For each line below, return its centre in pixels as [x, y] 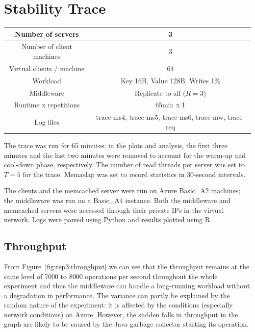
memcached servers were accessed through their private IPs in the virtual [114, 210]
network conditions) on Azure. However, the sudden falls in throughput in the [121, 314]
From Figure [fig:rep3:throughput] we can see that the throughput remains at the [127, 266]
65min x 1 [170, 105]
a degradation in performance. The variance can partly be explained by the [117, 295]
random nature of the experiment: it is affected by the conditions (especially [118, 305]
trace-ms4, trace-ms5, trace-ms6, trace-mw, [161, 117]
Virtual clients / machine [47, 68]
